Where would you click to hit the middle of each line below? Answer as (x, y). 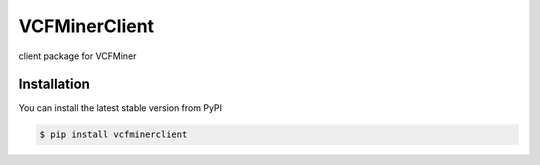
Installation (54, 84)
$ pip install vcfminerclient (113, 134)
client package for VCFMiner (77, 56)
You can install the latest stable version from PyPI (120, 108)
